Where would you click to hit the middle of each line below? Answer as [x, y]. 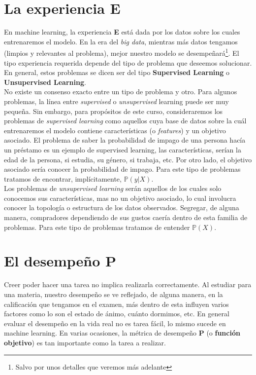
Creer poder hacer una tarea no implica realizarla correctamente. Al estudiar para [128, 284]
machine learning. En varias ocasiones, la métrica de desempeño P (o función [122, 333]
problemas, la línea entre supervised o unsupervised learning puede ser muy [116, 101]
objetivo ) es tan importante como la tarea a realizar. [85, 342]
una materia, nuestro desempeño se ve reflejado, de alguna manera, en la [113, 294]
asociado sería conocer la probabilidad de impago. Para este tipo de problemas [122, 169]
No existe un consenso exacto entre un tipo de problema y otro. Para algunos [121, 92]
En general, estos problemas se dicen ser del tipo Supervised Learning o [117, 72]
